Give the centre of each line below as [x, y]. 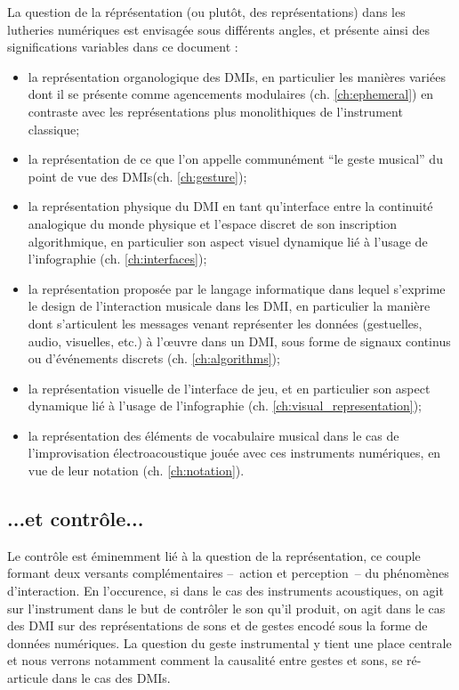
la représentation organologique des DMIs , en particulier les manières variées [237, 76]
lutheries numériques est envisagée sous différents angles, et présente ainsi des [218, 29]
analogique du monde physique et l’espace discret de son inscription [213, 223]
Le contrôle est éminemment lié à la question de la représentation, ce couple [214, 555]
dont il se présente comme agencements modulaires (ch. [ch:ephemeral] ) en [231, 94]
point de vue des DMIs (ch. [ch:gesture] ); [137, 176]
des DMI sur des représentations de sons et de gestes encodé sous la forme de [217, 625]
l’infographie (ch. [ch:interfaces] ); [117, 259]
